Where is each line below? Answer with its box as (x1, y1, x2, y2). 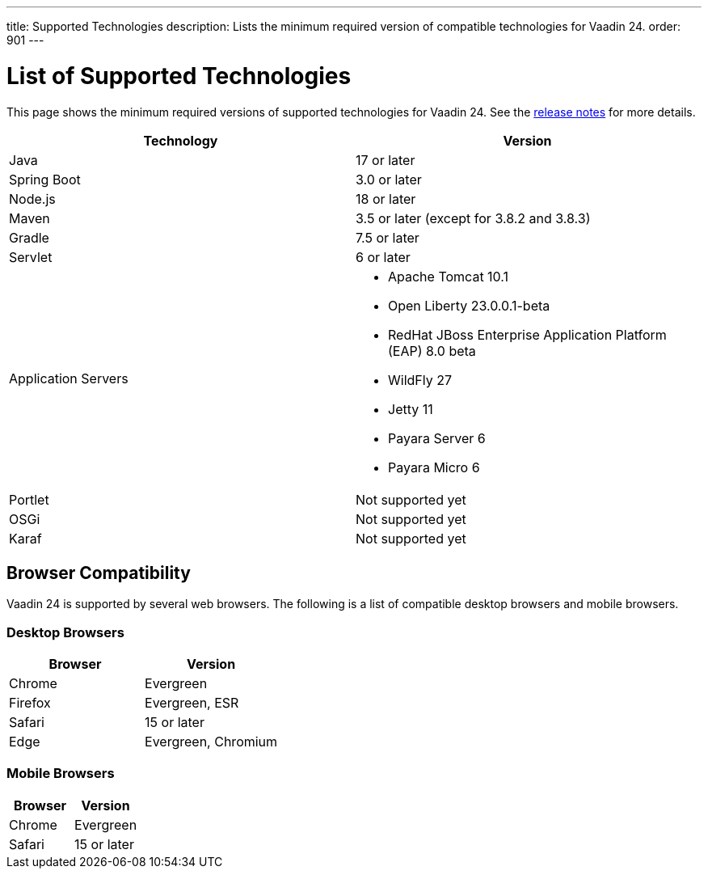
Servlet (9, 248, 53, 265)
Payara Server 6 (388, 429, 486, 446)
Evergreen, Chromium (145, 733, 278, 750)
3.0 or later (356, 171, 422, 188)
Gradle (9, 229, 49, 246)
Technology (143, 132, 218, 149)
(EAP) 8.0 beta (388, 342, 476, 359)
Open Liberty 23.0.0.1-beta (388, 297, 550, 314)
